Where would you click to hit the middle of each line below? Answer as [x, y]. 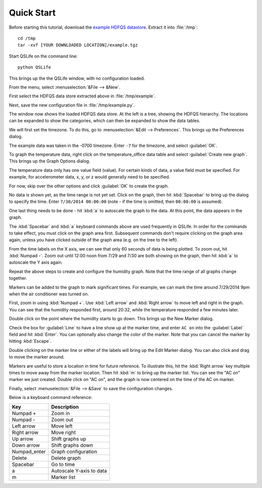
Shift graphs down [72, 445]
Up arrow [23, 439]
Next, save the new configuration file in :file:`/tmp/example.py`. [72, 105]
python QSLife [34, 67]
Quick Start [32, 13]
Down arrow [26, 445]
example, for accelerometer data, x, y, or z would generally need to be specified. [90, 177]
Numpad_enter [29, 452]
